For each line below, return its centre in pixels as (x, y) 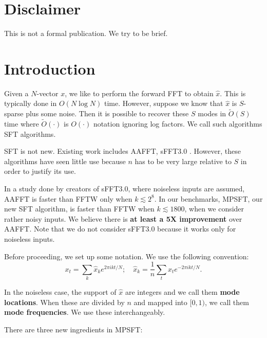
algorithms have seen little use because (65, 161)
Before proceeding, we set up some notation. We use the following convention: (127, 256)
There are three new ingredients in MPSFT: (73, 329)
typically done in (31, 103)
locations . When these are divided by (64, 302)
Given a (16, 93)
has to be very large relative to (183, 161)
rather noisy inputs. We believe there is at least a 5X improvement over (123, 218)
